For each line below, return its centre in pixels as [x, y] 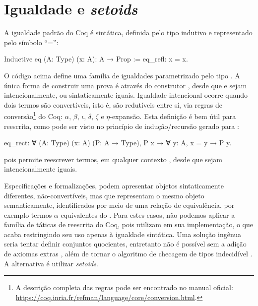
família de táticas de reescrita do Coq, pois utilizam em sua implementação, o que [129, 224]
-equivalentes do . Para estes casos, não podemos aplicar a [147, 214]
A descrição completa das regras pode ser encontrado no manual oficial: [124, 287]
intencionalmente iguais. [41, 169]
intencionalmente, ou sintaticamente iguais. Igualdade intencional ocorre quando [126, 95]
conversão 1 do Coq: [33, 115]
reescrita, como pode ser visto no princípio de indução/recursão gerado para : [122, 126]
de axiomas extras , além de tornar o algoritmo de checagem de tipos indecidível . [128, 254]
